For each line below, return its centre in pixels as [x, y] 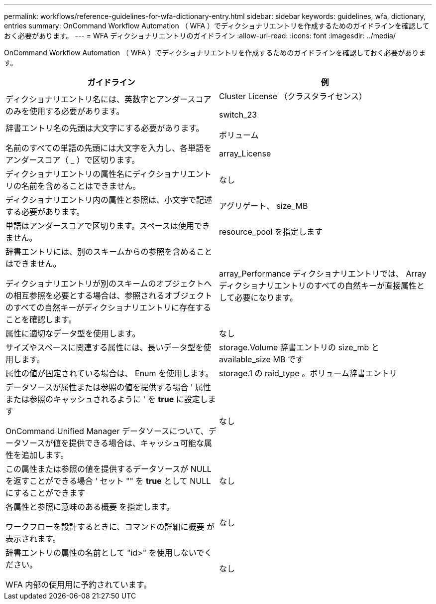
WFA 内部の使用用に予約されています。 [79, 585]
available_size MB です [261, 359]
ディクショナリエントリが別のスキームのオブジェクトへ [109, 284]
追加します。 [45, 455]
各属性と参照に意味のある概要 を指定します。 [90, 507]
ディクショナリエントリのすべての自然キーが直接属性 [318, 286]
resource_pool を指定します [271, 232]
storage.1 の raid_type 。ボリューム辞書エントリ [308, 373]
